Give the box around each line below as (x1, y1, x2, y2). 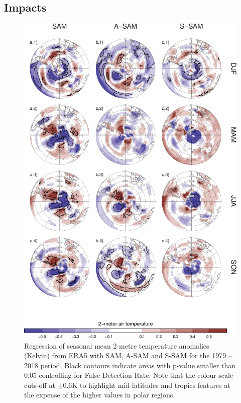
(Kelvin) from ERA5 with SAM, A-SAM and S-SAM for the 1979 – (24, 350, 232, 361)
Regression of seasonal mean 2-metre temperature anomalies (24, 340, 209, 351)
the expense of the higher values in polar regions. (24, 389, 175, 400)
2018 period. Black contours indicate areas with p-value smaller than (24, 360, 235, 370)
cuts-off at (24, 379, 55, 390)
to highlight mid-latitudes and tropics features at (79, 379, 230, 390)
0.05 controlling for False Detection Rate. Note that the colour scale (24, 370, 233, 380)
